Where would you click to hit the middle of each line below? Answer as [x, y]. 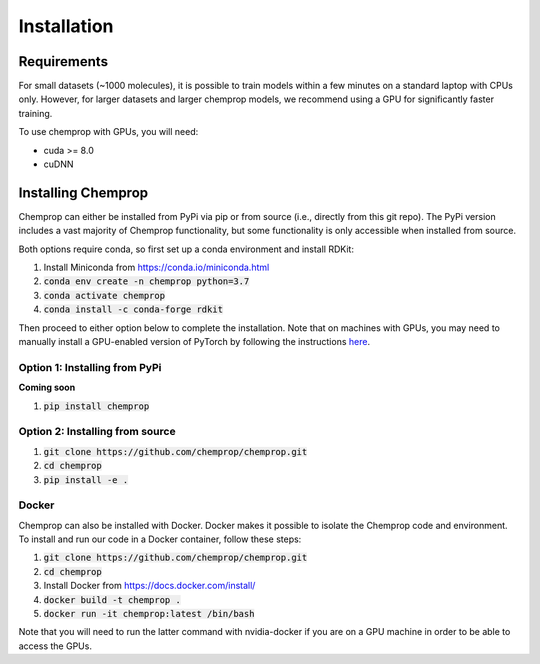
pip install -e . [86, 479]
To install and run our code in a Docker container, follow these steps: [160, 539]
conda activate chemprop [104, 295]
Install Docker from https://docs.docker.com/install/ [149, 586]
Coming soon [47, 387]
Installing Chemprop [83, 192]
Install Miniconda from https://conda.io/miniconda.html [156, 267]
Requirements [63, 61]
